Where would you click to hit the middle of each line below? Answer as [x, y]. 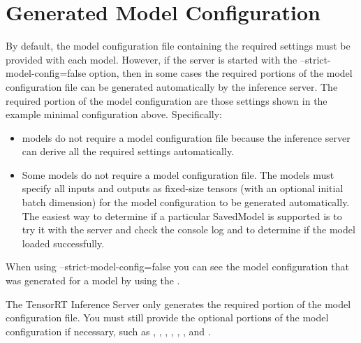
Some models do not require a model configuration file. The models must [178, 174]
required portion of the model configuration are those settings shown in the [167, 100]
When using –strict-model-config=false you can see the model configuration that [177, 267]
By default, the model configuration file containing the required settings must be [178, 46]
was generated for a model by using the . [93, 280]
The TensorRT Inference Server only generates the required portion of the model [178, 304]
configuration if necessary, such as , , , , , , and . [108, 331]
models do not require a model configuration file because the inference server [186, 137]
